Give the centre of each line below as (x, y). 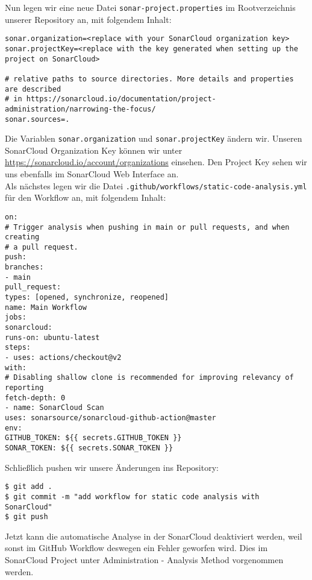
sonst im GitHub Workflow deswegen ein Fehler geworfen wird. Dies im (136, 548)
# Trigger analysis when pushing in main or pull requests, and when (147, 227)
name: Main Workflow (46, 307)
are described (33, 89)
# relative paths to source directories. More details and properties (149, 79)
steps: (18, 348)
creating (22, 237)
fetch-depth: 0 (35, 398)
